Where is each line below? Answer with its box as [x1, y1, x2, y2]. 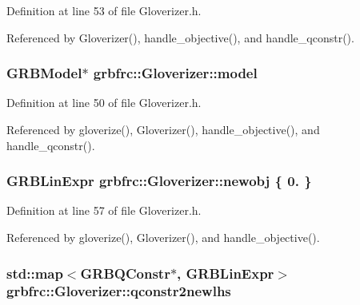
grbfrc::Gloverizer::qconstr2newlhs [6, 281, 231, 301]
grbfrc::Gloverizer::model [93, 63, 258, 83]
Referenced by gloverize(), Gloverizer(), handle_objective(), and [6, 121, 320, 137]
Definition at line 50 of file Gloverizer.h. [6, 94, 202, 111]
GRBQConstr [80, 263, 170, 283]
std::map [6, 263, 63, 283]
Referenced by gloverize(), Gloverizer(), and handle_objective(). [6, 229, 320, 245]
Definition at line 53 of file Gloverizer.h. [6, 2, 202, 18]
